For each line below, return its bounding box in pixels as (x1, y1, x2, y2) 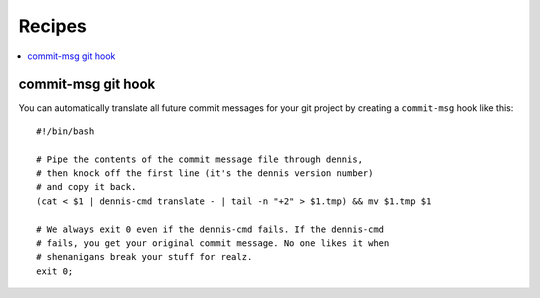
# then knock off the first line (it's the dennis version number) (36, 168, 374, 179)
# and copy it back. (36, 181, 137, 193)
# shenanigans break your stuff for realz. (36, 251, 253, 263)
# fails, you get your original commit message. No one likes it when (36, 237, 390, 249)
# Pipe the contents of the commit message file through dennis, (36, 153, 364, 165)
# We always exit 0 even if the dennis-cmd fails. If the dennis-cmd (36, 223, 385, 235)
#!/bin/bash (36, 125, 95, 137)
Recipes (18, 15, 87, 37)
